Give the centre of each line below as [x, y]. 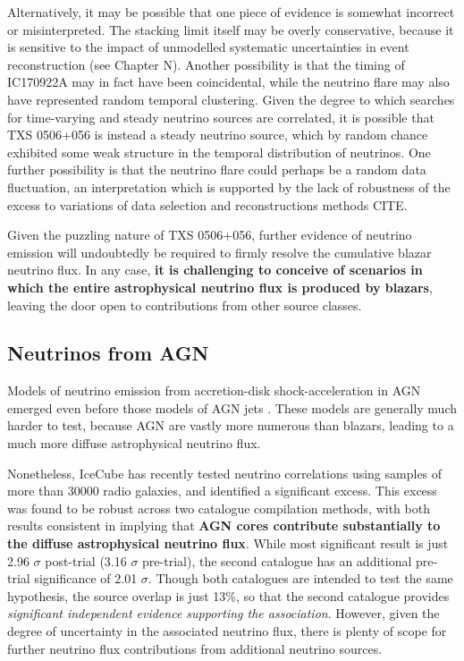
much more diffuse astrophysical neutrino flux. [134, 443]
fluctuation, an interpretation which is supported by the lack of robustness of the [229, 186]
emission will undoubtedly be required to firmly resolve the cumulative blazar [219, 252]
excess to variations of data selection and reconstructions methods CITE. [207, 204]
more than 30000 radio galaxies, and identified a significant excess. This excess [222, 491]
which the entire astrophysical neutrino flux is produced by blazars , [220, 287]
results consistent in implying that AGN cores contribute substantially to [224, 525]
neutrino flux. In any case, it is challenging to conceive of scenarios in [215, 270]
